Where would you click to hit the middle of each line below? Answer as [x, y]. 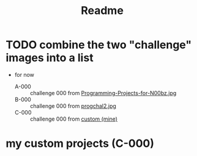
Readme [102, 11]
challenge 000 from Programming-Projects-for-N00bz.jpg [103, 93]
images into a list [50, 58]
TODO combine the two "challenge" [99, 45]
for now [24, 74]
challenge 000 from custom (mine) [73, 119]
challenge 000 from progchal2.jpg [73, 106]
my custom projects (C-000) [80, 144]
